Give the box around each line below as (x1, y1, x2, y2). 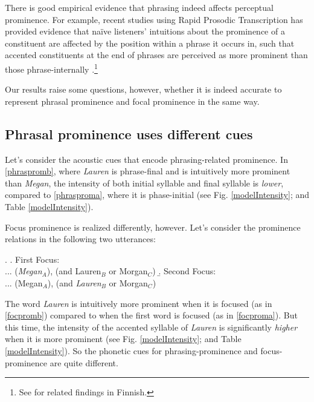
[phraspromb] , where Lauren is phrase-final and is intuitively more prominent (5, 165, 290, 177)
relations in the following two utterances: (5, 232, 156, 245)
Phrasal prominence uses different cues (5, 124, 253, 143)
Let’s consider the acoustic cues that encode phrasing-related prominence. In (5, 153, 288, 165)
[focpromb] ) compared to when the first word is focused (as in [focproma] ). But (5, 309, 298, 321)
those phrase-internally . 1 (5, 61, 98, 75)
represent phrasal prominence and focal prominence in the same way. (5, 94, 260, 107)
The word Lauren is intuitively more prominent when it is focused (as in (5, 297, 272, 309)
